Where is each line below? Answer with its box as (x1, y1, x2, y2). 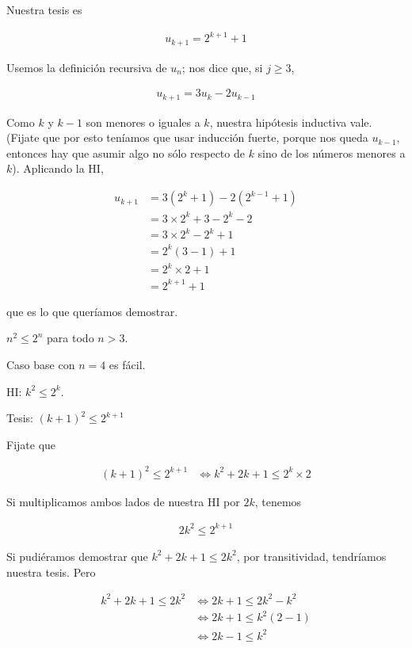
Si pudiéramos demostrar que (6, 547, 148, 564)
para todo (47, 330, 94, 346)
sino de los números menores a (257, 144, 406, 161)
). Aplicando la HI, (12, 160, 104, 177)
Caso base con (6, 356, 75, 372)
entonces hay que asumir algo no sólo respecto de (6, 144, 245, 161)
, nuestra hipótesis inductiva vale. (209, 113, 372, 130)
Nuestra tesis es (6, 2, 82, 17)
